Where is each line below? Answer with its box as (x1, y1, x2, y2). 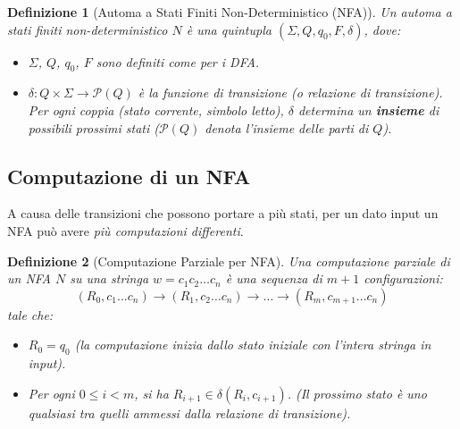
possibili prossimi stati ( (28, 118, 159, 137)
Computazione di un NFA (7, 162, 251, 189)
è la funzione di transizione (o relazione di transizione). (138, 83, 443, 102)
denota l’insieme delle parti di (205, 118, 369, 137)
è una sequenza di (225, 269, 322, 288)
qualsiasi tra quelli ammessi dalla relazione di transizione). (28, 403, 351, 422)
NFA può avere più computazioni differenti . (7, 221, 244, 240)
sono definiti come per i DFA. (96, 52, 260, 71)
